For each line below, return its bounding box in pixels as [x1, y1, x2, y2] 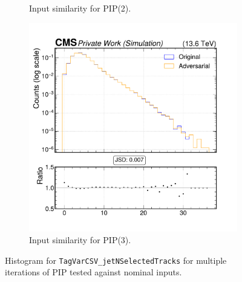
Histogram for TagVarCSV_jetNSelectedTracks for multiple [5, 253, 227, 266]
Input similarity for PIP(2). [29, 2, 131, 14]
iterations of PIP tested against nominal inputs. [5, 266, 182, 278]
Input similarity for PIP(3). [29, 233, 131, 246]
